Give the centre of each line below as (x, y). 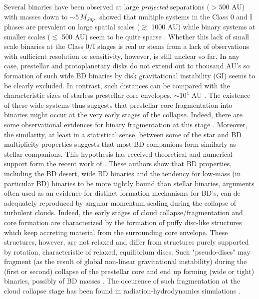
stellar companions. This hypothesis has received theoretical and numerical (118, 153)
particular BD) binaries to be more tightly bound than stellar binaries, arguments (129, 183)
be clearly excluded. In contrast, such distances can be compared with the (117, 85)
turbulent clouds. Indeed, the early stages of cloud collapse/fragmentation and (124, 212)
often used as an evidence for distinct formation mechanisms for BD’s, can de (122, 193)
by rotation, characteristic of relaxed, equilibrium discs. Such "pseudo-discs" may (127, 251)
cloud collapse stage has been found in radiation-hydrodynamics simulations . (122, 291)
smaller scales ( (27, 36)
